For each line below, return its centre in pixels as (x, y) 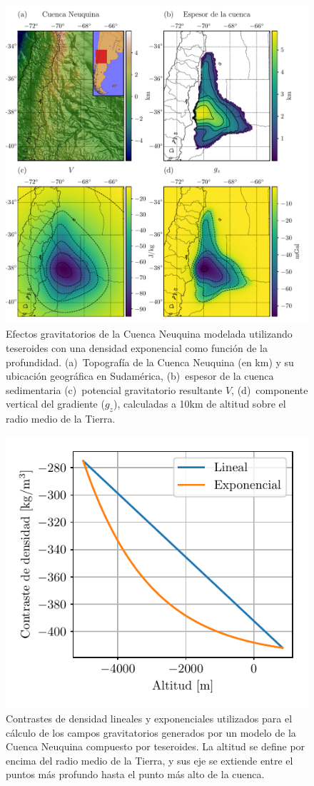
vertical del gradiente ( (55, 404)
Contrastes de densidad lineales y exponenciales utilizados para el (149, 718)
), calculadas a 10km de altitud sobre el (199, 404)
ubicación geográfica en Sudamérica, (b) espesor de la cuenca (140, 376)
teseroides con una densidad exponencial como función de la (137, 347)
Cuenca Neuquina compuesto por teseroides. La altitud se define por (156, 746)
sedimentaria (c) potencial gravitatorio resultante (114, 389)
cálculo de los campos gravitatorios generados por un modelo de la (151, 732)
